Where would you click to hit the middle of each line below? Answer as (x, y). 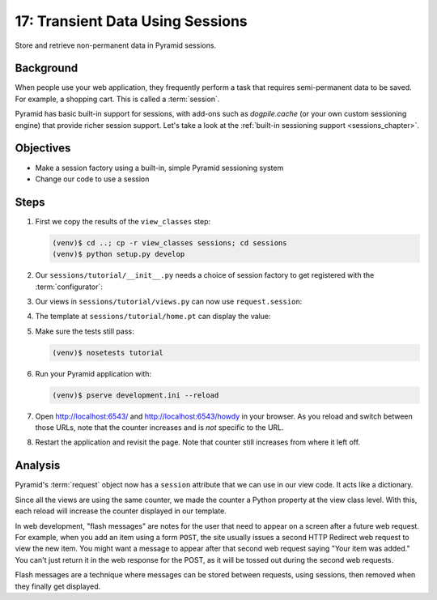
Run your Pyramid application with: (93, 373)
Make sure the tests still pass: (85, 331)
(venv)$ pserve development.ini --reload (136, 395)
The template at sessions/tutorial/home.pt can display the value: (153, 317)
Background (47, 68)
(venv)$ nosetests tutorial (108, 353)
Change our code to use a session (92, 179)
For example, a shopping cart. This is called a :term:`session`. (117, 99)
